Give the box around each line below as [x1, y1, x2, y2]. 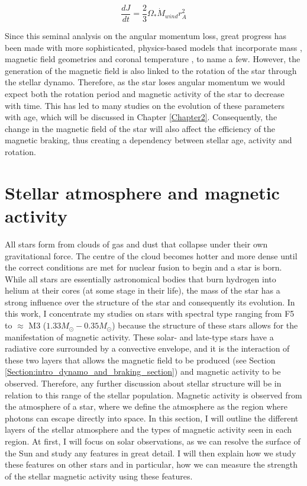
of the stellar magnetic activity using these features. [5, 469, 193, 482]
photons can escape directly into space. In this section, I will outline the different [5, 411, 299, 424]
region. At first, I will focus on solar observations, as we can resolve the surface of [5, 435, 300, 447]
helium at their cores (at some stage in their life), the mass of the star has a [5, 284, 280, 297]
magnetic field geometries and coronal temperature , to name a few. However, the [5, 53, 300, 65]
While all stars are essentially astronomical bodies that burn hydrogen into [5, 272, 276, 285]
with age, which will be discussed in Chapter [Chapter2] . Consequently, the [5, 111, 277, 123]
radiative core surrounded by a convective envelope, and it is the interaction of [5, 342, 290, 355]
